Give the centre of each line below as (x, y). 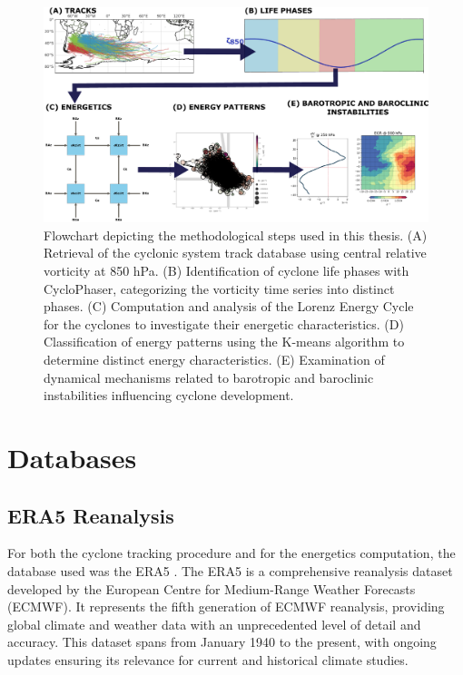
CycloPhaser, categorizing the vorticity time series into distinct (219, 288)
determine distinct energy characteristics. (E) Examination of (214, 359)
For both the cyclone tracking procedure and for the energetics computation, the (231, 553)
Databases (72, 457)
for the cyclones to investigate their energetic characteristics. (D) (224, 323)
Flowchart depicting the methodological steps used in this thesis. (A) (236, 235)
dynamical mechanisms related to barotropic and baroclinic (209, 377)
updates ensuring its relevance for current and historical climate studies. (208, 659)
